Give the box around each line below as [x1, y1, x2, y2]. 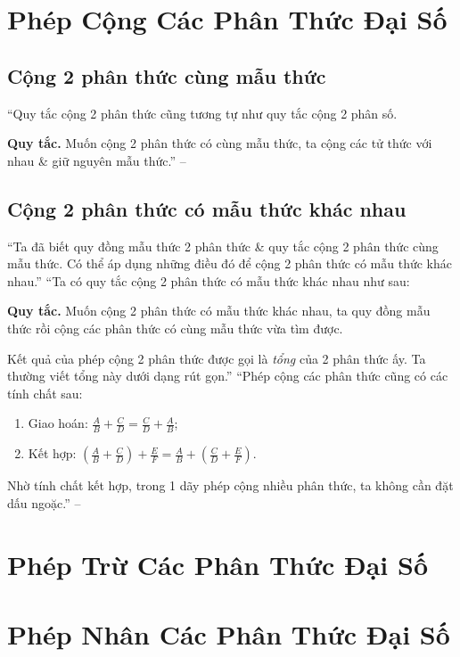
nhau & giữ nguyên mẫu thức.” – [7, 151, 186, 169]
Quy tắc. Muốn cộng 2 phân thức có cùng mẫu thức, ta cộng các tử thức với [7, 134, 432, 152]
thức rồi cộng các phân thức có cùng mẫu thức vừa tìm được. [7, 318, 343, 337]
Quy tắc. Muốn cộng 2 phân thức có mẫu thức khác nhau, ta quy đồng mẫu [7, 301, 431, 320]
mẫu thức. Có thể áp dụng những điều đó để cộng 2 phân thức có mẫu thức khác [7, 254, 452, 273]
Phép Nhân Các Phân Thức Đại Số [7, 615, 450, 652]
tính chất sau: [7, 383, 83, 402]
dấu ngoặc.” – [7, 493, 81, 512]
